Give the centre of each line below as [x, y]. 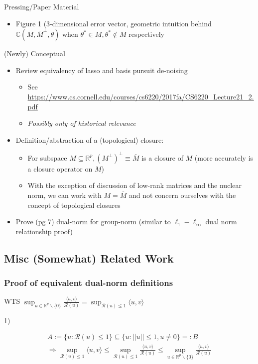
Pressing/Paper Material [42, 6]
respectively [146, 34]
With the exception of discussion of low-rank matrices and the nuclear [134, 185]
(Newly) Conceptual [35, 53]
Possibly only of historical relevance [82, 123]
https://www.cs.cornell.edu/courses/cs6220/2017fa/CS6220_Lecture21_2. [141, 96]
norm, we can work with [64, 195]
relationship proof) [44, 231]
